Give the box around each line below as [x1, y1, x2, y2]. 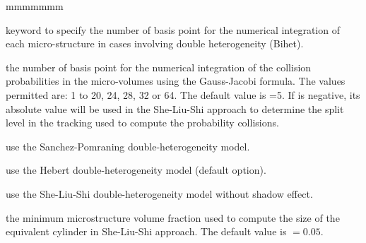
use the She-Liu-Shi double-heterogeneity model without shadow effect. [6, 186, 313, 201]
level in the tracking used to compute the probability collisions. [6, 115, 279, 130]
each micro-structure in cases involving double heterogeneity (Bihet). [6, 36, 304, 51]
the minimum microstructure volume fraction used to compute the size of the [6, 210, 340, 225]
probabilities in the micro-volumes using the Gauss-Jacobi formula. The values [6, 73, 346, 88]
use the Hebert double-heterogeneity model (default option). [6, 162, 266, 177]
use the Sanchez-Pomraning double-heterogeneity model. [6, 138, 250, 153]
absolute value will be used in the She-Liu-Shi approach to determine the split [6, 101, 344, 116]
